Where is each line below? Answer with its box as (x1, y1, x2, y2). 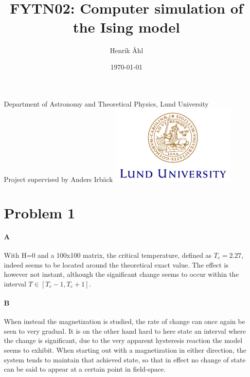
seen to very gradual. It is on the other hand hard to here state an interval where (4, 325, 246, 336)
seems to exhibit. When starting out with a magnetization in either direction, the (4, 344, 247, 355)
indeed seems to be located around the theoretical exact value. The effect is (4, 259, 229, 269)
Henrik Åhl (109, 45, 143, 55)
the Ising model (73, 17, 180, 37)
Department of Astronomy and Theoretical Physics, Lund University (4, 98, 209, 108)
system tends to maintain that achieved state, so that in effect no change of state (4, 354, 246, 364)
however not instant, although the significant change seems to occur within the (4, 269, 239, 279)
